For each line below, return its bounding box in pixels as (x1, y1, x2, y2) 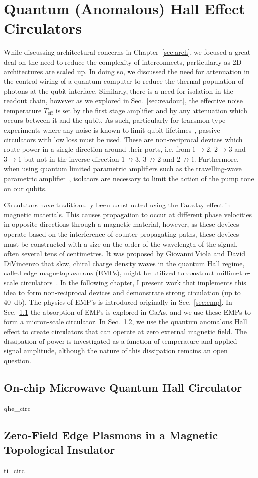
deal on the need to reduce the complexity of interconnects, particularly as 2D (4, 56, 242, 67)
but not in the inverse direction (24, 153, 119, 164)
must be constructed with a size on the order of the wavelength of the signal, (4, 238, 238, 249)
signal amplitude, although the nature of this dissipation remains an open (4, 345, 228, 356)
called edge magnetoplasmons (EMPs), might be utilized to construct (4, 268, 215, 278)
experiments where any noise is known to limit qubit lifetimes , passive (4, 125, 220, 135)
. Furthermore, (194, 153, 239, 164)
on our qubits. (4, 183, 47, 193)
